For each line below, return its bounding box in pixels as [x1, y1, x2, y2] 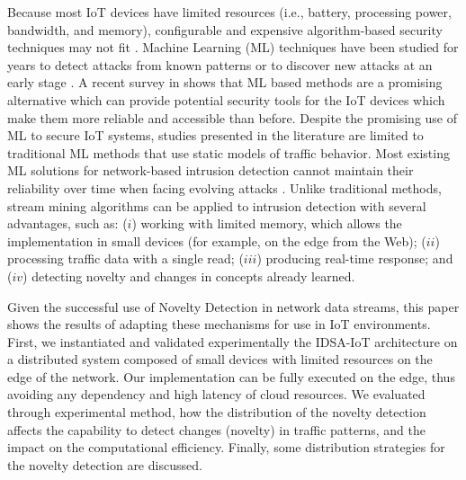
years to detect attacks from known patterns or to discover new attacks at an [7, 55, 433, 74]
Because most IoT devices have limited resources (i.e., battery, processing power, [7, 3, 452, 21]
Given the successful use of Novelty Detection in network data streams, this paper [7, 297, 460, 316]
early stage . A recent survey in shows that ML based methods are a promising [7, 73, 443, 92]
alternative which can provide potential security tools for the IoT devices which [7, 90, 445, 109]
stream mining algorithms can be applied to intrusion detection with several [7, 196, 426, 215]
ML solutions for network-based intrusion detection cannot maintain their [7, 161, 414, 180]
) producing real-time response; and [256, 249, 453, 268]
